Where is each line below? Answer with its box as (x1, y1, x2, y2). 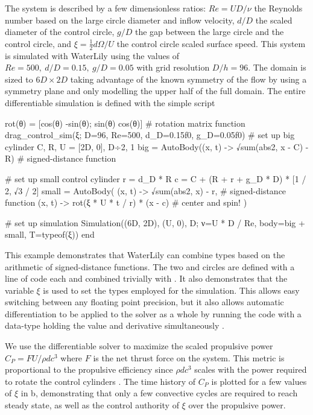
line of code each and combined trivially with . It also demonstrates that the (5, 272, 288, 285)
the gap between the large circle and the (134, 25, 284, 38)
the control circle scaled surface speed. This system (116, 37, 306, 49)
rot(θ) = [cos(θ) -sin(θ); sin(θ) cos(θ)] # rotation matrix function (5, 116, 245, 129)
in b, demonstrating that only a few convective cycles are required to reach (21, 387, 298, 399)
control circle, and (5, 37, 72, 49)
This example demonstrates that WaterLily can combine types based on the (5, 248, 285, 261)
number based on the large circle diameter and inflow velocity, (5, 13, 235, 26)
